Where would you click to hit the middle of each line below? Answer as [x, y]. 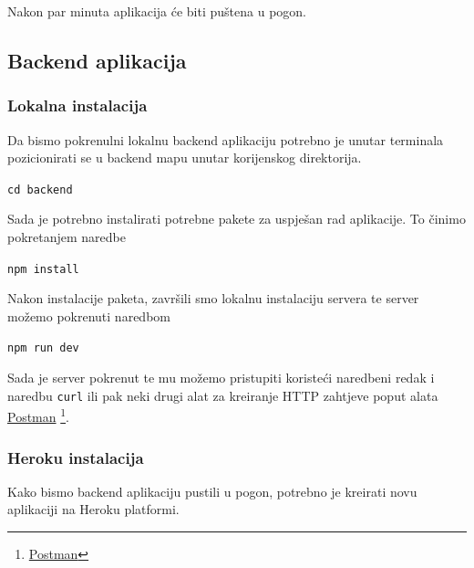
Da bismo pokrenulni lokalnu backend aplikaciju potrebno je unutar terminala [226, 139]
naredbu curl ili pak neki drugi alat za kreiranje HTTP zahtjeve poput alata [223, 395]
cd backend [40, 189]
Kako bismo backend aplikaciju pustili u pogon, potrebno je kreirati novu [212, 491]
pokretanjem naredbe [67, 237]
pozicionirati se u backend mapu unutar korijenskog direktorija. [185, 158]
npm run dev [43, 348]
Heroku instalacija [76, 457]
